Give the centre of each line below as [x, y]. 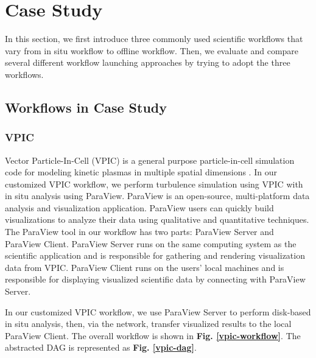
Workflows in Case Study [86, 107]
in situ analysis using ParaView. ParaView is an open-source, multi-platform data [157, 196]
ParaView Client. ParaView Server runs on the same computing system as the [151, 243]
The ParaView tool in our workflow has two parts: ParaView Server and [139, 232]
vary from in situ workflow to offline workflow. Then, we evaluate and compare [152, 50]
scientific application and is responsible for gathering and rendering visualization [155, 255]
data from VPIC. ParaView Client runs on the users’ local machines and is [145, 267]
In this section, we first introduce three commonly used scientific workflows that [154, 39]
